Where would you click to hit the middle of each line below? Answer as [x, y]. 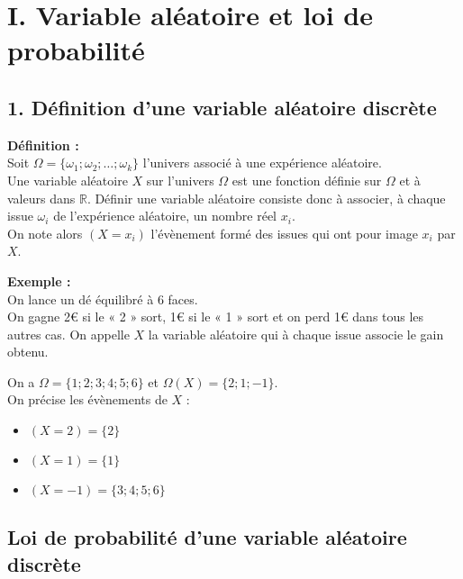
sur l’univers [180, 180]
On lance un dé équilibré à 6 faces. [103, 299]
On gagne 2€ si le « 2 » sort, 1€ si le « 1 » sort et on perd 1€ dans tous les [216, 317]
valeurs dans [41, 198]
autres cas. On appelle [68, 334]
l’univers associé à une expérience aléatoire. [262, 163]
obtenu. [28, 352]
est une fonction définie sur [307, 180]
